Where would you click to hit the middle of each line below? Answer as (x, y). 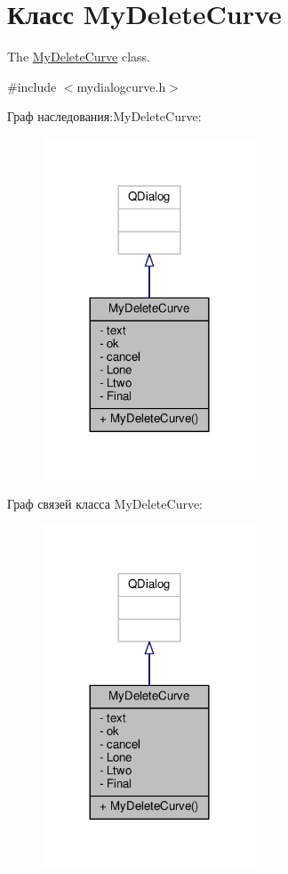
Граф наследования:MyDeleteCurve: (104, 116)
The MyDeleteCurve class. (79, 57)
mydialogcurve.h (121, 86)
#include (32, 86)
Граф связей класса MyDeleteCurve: (105, 504)
